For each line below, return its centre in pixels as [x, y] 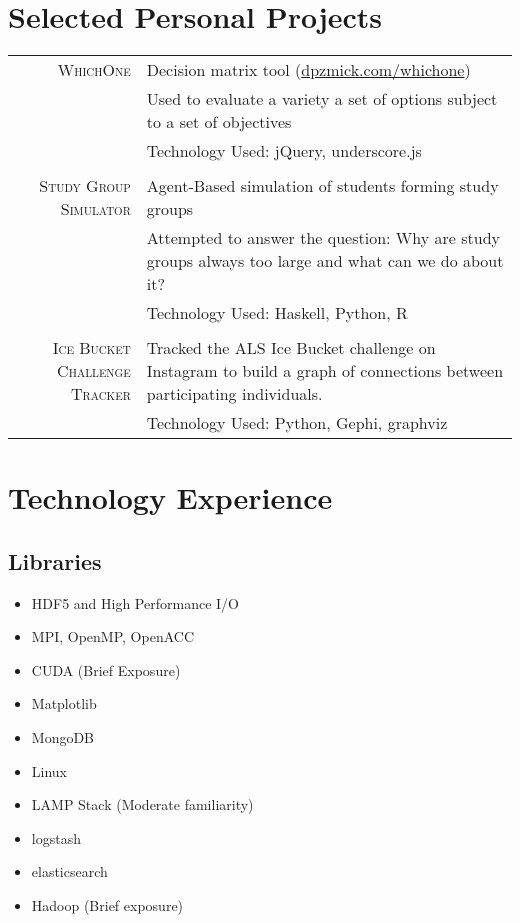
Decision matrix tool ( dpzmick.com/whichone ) [308, 70]
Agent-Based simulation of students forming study [322, 186]
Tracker [101, 394]
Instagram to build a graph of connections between [325, 371]
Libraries [55, 560]
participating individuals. [234, 394]
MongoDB [63, 737]
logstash [56, 837]
